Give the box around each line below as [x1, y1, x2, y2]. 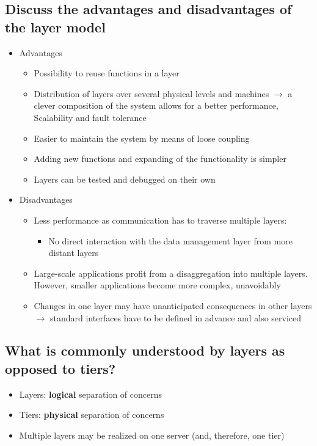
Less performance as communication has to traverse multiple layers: [34, 213, 287, 226]
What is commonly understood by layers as [5, 341, 285, 360]
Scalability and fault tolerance [34, 111, 147, 123]
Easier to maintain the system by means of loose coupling [34, 131, 250, 144]
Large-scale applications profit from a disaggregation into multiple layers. [34, 266, 308, 279]
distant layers [48, 246, 99, 259]
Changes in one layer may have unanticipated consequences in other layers [34, 299, 312, 312]
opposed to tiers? [5, 359, 116, 378]
